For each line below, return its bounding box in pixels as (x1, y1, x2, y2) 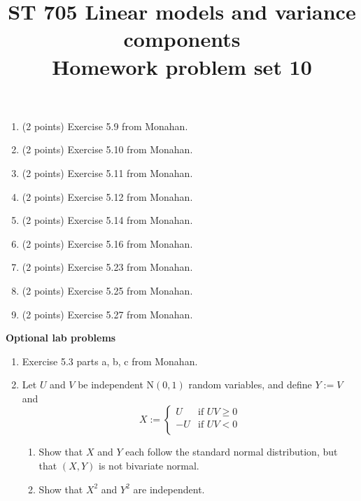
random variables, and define (188, 377, 312, 392)
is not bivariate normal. (99, 458, 199, 473)
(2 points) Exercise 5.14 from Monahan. (22, 213, 193, 227)
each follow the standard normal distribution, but (125, 444, 338, 459)
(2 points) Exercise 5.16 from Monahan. (22, 236, 193, 250)
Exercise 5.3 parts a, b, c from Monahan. (22, 353, 198, 368)
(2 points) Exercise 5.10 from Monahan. (22, 142, 193, 157)
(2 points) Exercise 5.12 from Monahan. (22, 189, 193, 204)
